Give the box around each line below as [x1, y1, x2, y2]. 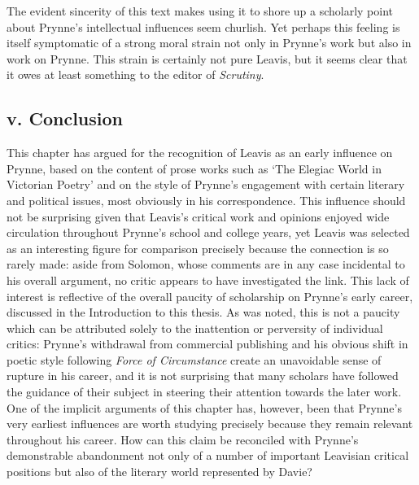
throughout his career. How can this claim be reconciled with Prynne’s [7, 430, 359, 448]
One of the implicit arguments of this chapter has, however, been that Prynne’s [7, 399, 402, 416]
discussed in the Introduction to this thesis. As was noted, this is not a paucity [7, 304, 400, 321]
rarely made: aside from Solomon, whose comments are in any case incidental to [7, 256, 405, 273]
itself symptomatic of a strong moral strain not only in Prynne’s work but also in [7, 34, 412, 51]
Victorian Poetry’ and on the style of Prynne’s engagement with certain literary [7, 176, 405, 193]
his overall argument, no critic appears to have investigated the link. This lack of [7, 271, 409, 288]
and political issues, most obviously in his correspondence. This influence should [7, 191, 406, 208]
